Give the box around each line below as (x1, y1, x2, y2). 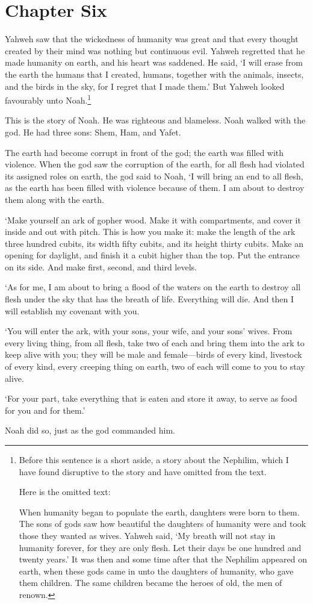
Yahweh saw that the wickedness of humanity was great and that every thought (5, 33, 299, 45)
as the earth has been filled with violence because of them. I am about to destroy (5, 181, 305, 194)
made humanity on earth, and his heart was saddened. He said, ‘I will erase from (5, 56, 303, 69)
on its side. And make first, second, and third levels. (5, 260, 197, 273)
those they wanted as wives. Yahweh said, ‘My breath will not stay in (19, 529, 276, 541)
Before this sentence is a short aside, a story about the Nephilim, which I (19, 453, 289, 465)
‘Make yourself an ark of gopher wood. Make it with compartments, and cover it (5, 213, 301, 226)
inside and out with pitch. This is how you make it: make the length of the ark (5, 225, 296, 238)
